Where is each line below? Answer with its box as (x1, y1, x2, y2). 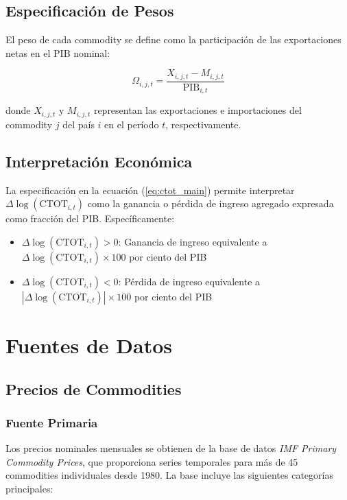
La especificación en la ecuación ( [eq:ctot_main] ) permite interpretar (5, 182, 295, 197)
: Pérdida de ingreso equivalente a (118, 274, 261, 288)
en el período (104, 117, 159, 131)
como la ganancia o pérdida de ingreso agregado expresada (87, 196, 334, 211)
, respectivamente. (165, 117, 241, 131)
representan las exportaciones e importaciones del (93, 103, 302, 117)
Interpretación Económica (5, 150, 193, 171)
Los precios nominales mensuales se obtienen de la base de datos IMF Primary (5, 441, 337, 455)
